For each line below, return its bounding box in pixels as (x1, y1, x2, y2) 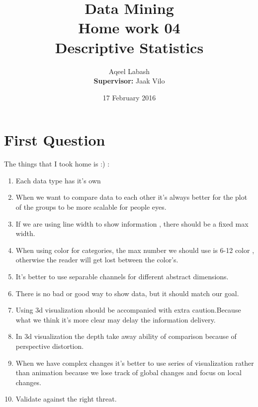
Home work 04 (78, 17, 180, 38)
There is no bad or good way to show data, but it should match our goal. (15, 288, 239, 298)
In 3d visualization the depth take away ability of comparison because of (15, 331, 237, 341)
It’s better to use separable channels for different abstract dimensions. (15, 271, 229, 281)
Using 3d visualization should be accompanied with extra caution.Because (15, 305, 241, 315)
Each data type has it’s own (15, 175, 101, 185)
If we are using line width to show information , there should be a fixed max (15, 218, 249, 229)
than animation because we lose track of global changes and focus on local (15, 367, 242, 378)
